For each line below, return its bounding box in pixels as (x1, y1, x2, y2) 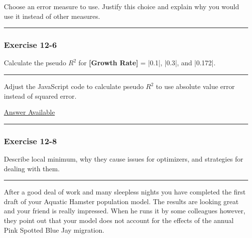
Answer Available (4, 107, 55, 117)
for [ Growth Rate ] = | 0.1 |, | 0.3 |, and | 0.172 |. (79, 58, 216, 68)
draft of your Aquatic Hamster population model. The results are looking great (4, 196, 239, 206)
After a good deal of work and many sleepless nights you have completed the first (4, 187, 246, 197)
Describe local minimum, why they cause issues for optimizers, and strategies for (4, 154, 243, 164)
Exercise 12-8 (4, 134, 57, 147)
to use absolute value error (156, 81, 235, 91)
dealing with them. (4, 163, 60, 173)
